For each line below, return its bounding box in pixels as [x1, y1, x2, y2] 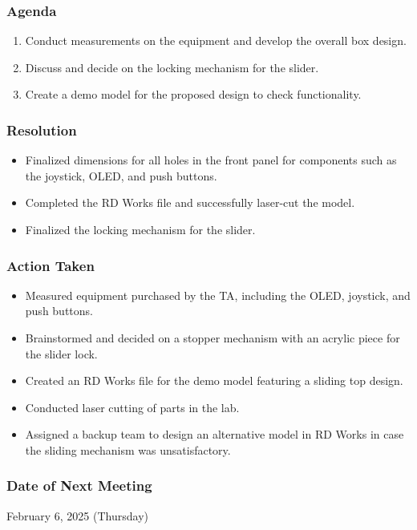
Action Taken [6, 255, 95, 275]
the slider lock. [25, 345, 98, 362]
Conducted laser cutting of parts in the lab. [25, 399, 240, 415]
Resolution [6, 119, 77, 140]
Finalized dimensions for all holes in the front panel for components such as [25, 152, 397, 168]
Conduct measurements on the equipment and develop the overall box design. [25, 32, 407, 49]
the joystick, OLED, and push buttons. [25, 167, 217, 184]
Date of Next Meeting [6, 475, 152, 496]
